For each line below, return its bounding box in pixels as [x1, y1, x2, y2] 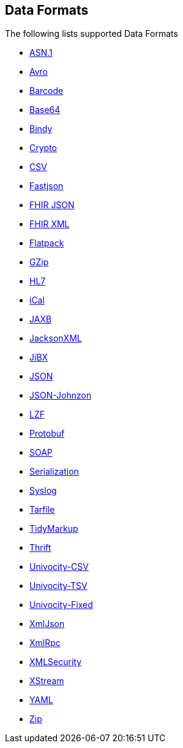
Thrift [29, 542, 51, 553]
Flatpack [29, 238, 64, 249]
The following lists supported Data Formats [5, 28, 178, 39]
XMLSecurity [29, 656, 82, 668]
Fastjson [29, 181, 64, 192]
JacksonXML [29, 333, 82, 344]
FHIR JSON [29, 200, 75, 211]
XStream [29, 676, 64, 687]
